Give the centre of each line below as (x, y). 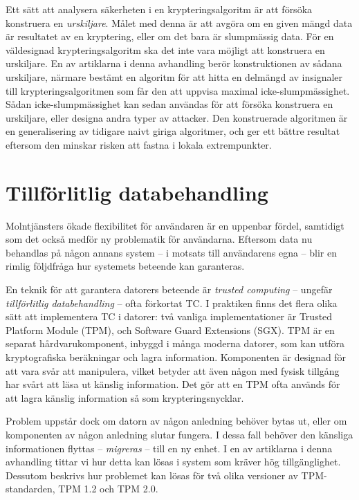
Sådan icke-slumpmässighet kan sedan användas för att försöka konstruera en (169, 104)
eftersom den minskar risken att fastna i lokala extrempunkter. (139, 144)
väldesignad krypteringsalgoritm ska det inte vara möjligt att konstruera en (165, 49)
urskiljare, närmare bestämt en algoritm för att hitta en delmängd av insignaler (174, 76)
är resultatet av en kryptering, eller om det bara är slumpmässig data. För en (170, 36)
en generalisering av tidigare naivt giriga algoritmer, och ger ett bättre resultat (173, 131)
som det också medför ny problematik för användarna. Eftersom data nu (159, 239)
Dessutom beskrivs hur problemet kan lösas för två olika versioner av (152, 475)
